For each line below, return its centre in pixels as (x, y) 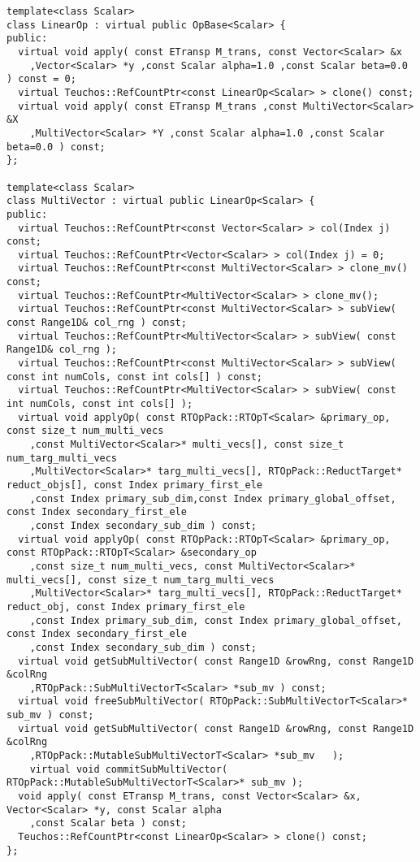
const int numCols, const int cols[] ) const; (134, 377)
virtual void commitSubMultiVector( (129, 769)
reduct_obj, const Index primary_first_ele (126, 606)
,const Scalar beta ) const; (108, 823)
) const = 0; (41, 79)
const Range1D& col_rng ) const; (97, 323)
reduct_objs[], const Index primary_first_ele (134, 485)
